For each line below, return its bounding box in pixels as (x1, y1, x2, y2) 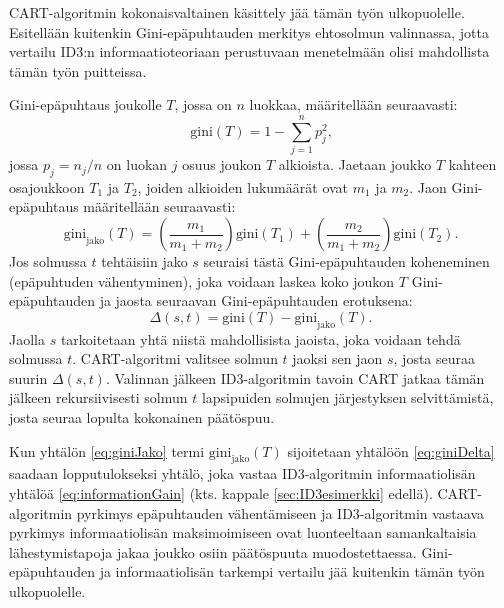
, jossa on (174, 94, 232, 115)
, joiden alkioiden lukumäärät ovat (137, 176, 349, 197)
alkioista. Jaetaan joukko (278, 154, 432, 175)
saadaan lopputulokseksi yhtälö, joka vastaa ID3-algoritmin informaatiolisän (9, 463, 476, 484)
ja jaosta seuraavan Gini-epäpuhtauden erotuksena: (99, 290, 413, 311)
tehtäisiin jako (101, 251, 188, 272)
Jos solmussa (9, 251, 87, 272)
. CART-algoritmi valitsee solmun (72, 348, 278, 369)
